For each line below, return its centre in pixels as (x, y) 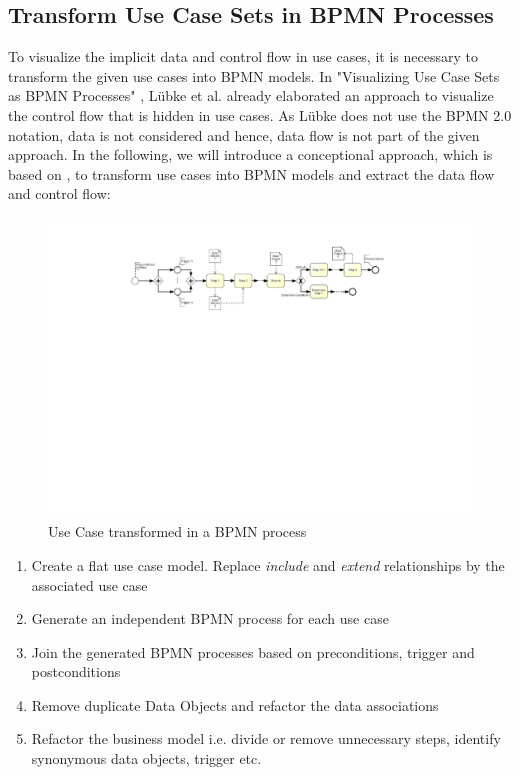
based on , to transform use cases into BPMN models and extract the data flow (251, 173)
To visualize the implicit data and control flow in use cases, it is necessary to (243, 56)
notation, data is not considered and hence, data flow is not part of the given (244, 134)
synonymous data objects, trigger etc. (146, 758)
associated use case (89, 584)
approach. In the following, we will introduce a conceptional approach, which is (250, 154)
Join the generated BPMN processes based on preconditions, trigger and (253, 651)
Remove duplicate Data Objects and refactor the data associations (235, 704)
